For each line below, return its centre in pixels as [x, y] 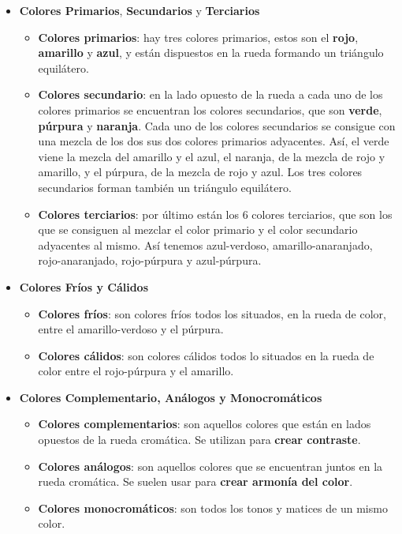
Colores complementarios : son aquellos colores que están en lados [205, 424]
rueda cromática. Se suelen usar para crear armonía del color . [195, 481]
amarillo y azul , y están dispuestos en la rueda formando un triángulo [211, 53]
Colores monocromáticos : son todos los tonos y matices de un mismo [213, 508]
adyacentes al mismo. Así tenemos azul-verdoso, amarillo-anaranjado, [205, 244]
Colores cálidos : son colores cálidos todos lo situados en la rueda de [206, 355]
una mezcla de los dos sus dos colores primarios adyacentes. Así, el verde [214, 141]
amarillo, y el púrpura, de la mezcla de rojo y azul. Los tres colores [200, 172]
